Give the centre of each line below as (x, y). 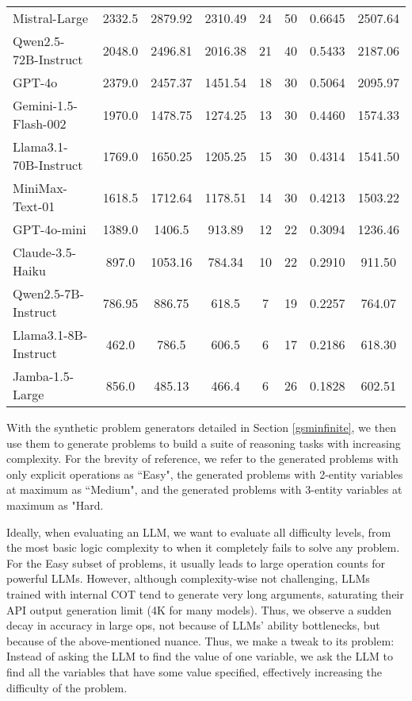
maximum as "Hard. (55, 505)
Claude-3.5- (45, 252)
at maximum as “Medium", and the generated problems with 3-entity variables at (204, 489)
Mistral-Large (51, 18)
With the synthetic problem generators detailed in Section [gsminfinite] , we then (201, 427)
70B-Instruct (48, 165)
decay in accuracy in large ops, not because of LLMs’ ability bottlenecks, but (193, 625)
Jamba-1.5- (44, 376)
